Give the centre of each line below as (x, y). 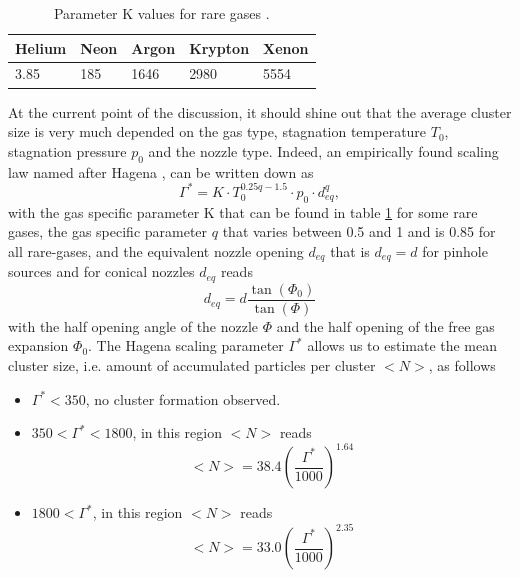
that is (350, 250)
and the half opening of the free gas (385, 325)
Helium (41, 47)
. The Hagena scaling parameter (186, 345)
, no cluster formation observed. (183, 398)
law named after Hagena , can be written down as (161, 171)
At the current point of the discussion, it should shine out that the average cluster (260, 111)
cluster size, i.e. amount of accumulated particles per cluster (192, 365)
